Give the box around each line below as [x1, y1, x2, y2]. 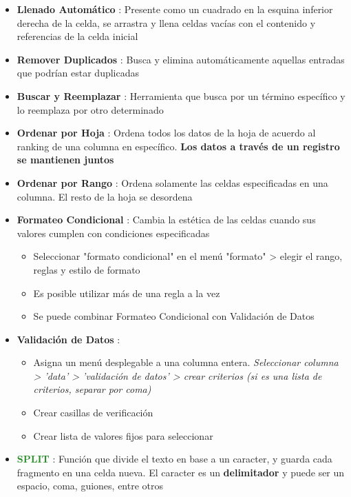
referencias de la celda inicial [17, 29, 138, 43]
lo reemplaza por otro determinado [17, 102, 164, 116]
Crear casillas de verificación [33, 405, 153, 420]
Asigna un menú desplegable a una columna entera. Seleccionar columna [33, 355, 339, 369]
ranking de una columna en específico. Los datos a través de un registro [17, 139, 340, 153]
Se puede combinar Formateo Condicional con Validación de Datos [33, 309, 315, 323]
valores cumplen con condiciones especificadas [17, 225, 210, 240]
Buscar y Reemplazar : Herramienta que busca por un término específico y [17, 88, 345, 103]
